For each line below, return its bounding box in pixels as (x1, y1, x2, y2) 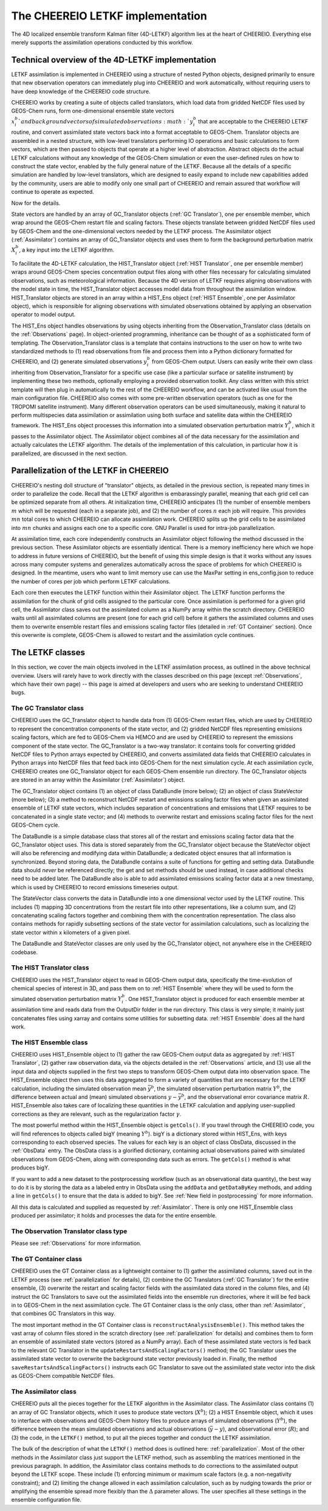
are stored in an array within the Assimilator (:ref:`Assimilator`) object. (11, 776, 185, 783)
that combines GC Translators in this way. (11, 1310, 115, 1317)
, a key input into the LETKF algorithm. (19, 246, 115, 253)
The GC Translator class (11, 704, 84, 712)
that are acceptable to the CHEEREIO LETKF (198, 117, 309, 125)
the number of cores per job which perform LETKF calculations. (11, 577, 171, 585)
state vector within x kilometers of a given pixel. (11, 929, 131, 936)
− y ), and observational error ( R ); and (214, 1425, 309, 1433)
